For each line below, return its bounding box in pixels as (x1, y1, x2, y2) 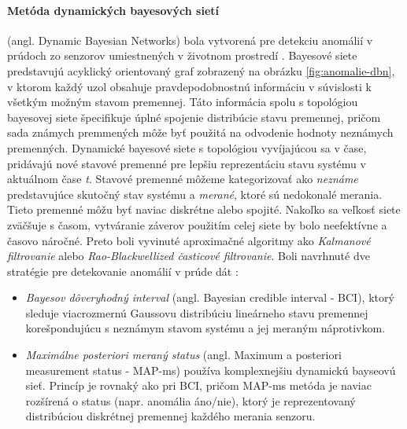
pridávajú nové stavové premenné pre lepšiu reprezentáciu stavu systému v (7, 155, 366, 171)
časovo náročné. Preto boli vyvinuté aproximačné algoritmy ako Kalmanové (7, 232, 371, 248)
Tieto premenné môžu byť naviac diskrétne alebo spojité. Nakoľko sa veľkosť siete (7, 201, 401, 218)
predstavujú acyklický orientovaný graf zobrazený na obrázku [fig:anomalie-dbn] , (7, 62, 395, 79)
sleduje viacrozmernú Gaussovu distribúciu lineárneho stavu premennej (25, 304, 368, 321)
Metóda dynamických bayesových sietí (7, 2, 220, 18)
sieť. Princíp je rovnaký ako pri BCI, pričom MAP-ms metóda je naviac (25, 377, 372, 394)
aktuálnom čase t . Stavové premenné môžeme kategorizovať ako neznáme (7, 170, 358, 187)
